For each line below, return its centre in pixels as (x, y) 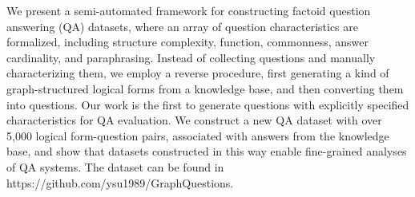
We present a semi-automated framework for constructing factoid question (189, 10)
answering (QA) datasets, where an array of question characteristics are (182, 26)
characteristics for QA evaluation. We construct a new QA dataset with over (194, 120)
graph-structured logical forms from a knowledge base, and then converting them (205, 88)
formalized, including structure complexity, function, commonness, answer (187, 42)
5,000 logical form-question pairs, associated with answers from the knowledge (198, 135)
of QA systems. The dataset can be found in (115, 166)
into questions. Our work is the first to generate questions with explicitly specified (208, 104)
